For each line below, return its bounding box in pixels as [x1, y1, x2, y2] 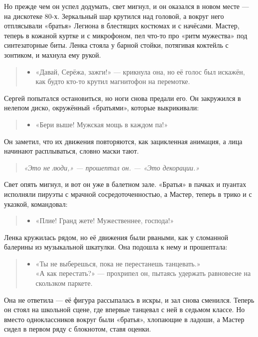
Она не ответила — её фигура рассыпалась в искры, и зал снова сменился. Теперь [4, 294, 255, 305]
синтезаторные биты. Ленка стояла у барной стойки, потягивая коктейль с [4, 40, 229, 50]
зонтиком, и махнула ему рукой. [4, 49, 101, 60]
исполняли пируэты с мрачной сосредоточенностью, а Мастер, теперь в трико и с [4, 188, 252, 199]
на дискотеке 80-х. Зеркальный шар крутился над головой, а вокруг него [4, 10, 224, 21]
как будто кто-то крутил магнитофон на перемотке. [35, 76, 190, 86]
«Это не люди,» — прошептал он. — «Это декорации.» [23, 162, 200, 172]
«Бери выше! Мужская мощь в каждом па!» [35, 119, 168, 129]
